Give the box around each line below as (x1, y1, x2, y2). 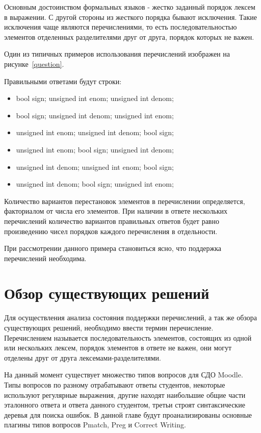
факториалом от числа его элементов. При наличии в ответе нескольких (4, 206, 228, 216)
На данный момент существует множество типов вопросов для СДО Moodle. (4, 369, 243, 380)
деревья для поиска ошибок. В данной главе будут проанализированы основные (4, 409, 252, 420)
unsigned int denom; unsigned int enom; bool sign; (16, 161, 174, 172)
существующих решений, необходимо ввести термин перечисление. (4, 322, 214, 333)
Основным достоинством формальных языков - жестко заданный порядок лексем (4, 2, 255, 12)
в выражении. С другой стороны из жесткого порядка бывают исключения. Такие (4, 11, 257, 22)
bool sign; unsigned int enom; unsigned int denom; (16, 93, 174, 104)
